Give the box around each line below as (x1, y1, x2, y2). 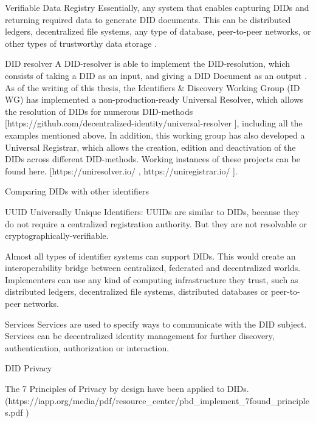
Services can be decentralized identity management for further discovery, (5, 329, 275, 342)
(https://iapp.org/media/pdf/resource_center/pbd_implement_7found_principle (5, 394, 309, 407)
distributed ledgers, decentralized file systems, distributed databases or (5, 285, 269, 298)
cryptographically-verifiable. (5, 229, 109, 242)
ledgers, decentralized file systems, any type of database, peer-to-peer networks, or (5, 25, 311, 38)
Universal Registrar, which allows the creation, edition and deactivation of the (5, 140, 296, 153)
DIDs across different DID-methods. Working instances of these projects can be (5, 153, 301, 165)
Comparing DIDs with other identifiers (5, 185, 149, 198)
